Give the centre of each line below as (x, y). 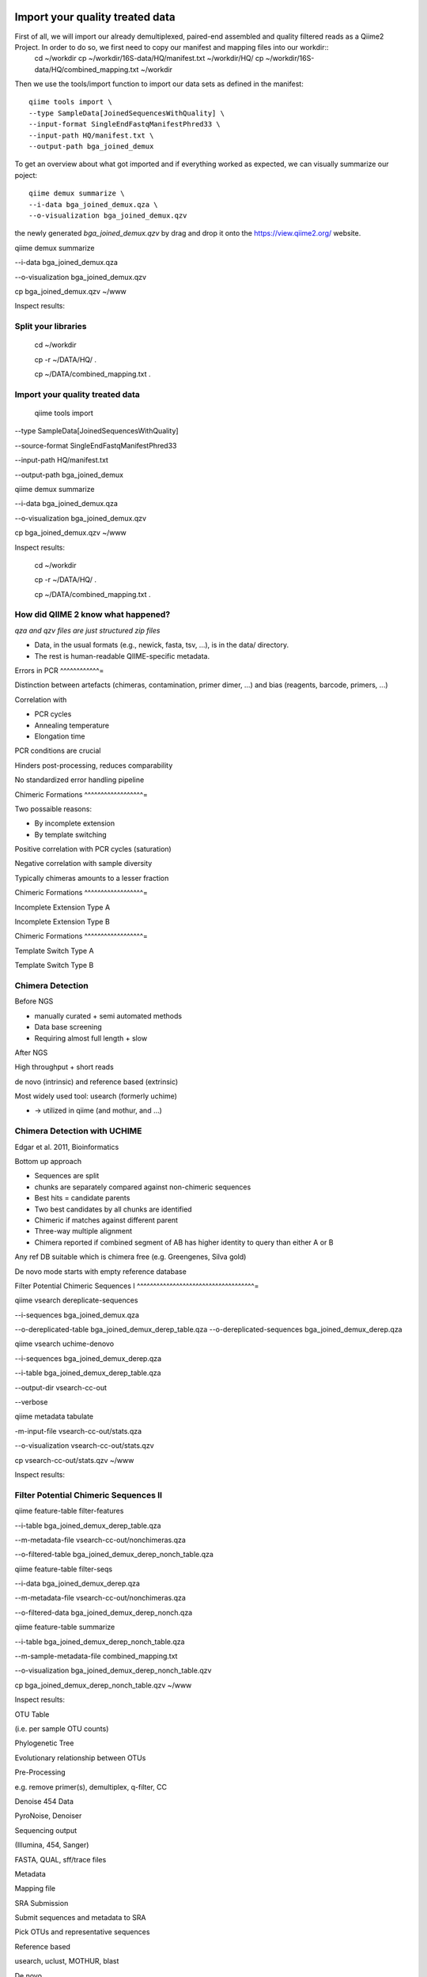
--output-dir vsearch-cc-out (60, 1387)
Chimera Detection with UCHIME (78, 1131)
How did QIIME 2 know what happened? (93, 614)
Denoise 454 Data (44, 1801)
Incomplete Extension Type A (62, 907)
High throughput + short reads (64, 1067)
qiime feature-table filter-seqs (64, 1569)
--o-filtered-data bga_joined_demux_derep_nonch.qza (104, 1612)
